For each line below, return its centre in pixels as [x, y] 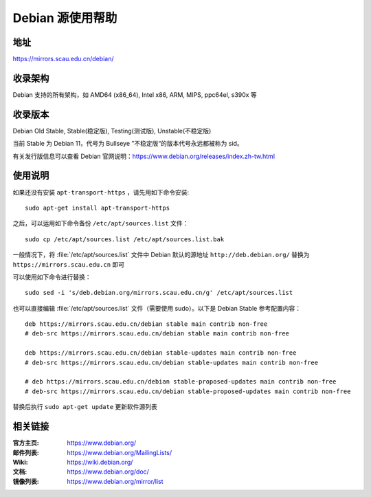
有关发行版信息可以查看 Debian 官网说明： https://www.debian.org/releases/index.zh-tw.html [144, 156]
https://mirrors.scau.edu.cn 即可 [69, 264]
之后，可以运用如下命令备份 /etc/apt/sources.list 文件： [101, 223]
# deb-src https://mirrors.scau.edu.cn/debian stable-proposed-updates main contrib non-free [188, 391]
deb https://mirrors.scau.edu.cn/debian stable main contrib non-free [146, 324]
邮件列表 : [26, 452]
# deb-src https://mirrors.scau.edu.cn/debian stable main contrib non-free [157, 334]
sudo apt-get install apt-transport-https [98, 208]
